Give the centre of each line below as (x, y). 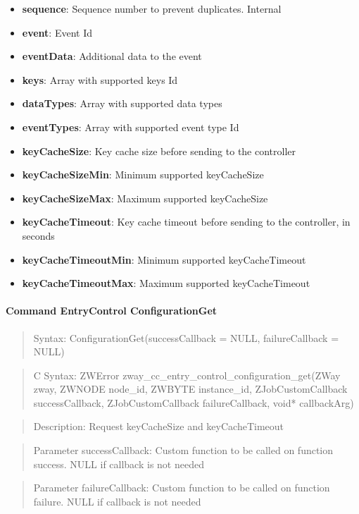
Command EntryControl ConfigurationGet (112, 311)
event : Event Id (57, 32)
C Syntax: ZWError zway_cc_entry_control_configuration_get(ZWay (187, 375)
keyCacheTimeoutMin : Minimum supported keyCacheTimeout (164, 259)
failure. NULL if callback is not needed (117, 501)
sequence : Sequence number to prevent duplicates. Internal (152, 8)
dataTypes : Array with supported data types (122, 103)
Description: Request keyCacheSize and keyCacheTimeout (159, 426)
